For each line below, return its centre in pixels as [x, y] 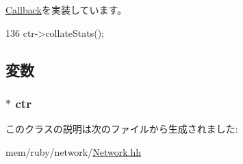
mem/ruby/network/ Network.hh [74, 151]
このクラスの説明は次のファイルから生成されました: [122, 129]
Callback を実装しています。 [66, 10]
